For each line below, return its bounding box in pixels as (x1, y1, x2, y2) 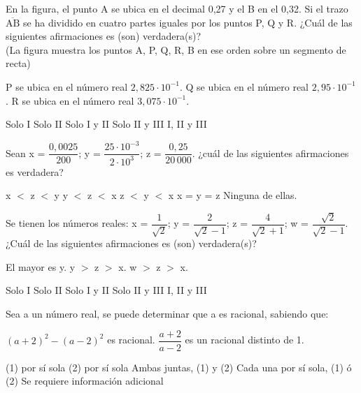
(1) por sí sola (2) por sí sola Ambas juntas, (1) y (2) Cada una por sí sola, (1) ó (6, 359, 352, 374)
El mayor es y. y (6, 259, 76, 274)
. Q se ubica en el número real (179, 79, 309, 94)
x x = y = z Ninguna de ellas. (168, 188, 297, 202)
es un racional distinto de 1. (185, 332, 304, 347)
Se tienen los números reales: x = (6, 216, 148, 230)
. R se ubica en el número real (6, 93, 134, 107)
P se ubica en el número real (6, 79, 128, 94)
